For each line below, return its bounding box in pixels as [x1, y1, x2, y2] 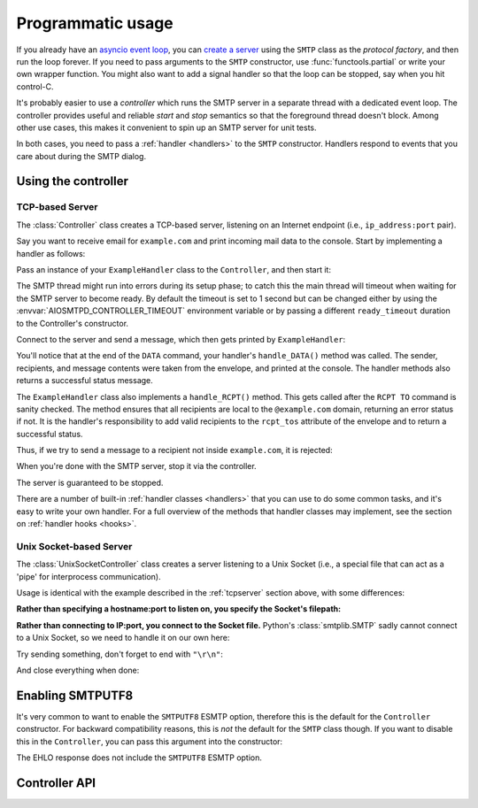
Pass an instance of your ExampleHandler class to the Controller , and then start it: [16, 265, 332, 274]
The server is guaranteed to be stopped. [16, 477, 164, 488]
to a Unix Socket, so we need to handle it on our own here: [16, 633, 230, 643]
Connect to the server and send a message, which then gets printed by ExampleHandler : [16, 334, 346, 344]
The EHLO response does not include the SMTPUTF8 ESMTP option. [16, 752, 263, 763]
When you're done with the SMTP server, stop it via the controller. [16, 461, 257, 472]
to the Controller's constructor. [16, 318, 128, 328]
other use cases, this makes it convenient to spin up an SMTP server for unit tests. [16, 122, 318, 133]
